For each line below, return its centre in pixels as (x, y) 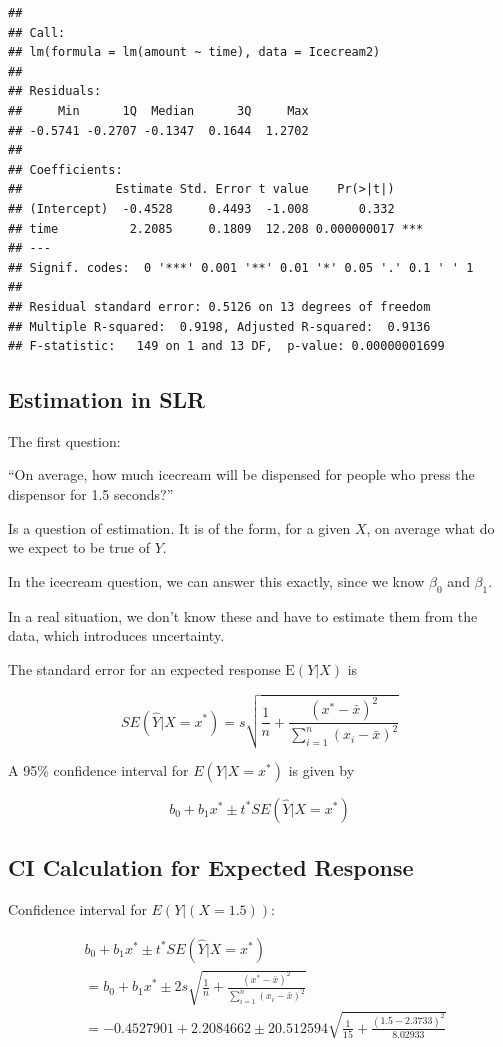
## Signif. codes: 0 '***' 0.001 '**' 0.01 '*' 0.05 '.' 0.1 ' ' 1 (241, 267)
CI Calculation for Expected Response (211, 867)
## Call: (37, 32)
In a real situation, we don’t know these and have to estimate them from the (243, 615)
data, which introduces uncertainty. (116, 635)
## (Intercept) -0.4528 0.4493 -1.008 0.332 (201, 208)
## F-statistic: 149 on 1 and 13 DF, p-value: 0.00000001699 (226, 346)
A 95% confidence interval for (98, 769)
